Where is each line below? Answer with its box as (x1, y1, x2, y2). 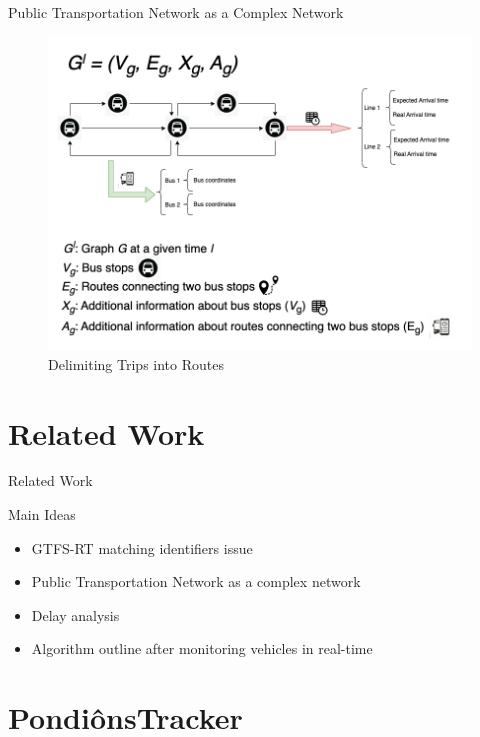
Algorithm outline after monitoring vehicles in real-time (31, 638, 373, 659)
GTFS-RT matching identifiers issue (31, 537, 253, 558)
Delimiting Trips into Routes (48, 353, 224, 374)
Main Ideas (8, 504, 76, 525)
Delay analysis (31, 604, 120, 625)
